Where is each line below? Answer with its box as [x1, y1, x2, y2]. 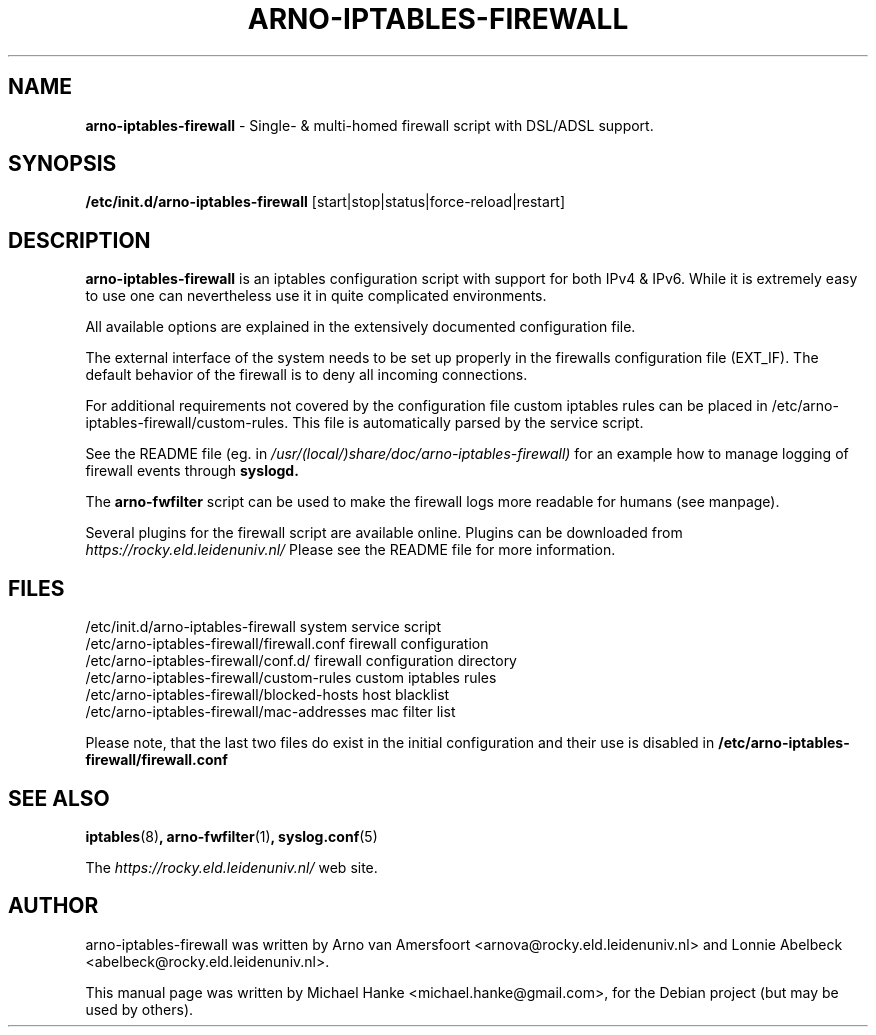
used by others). [85, 1000, 194, 1018]
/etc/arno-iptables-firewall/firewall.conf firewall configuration [85, 635, 489, 653]
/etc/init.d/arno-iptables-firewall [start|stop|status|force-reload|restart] [85, 193, 566, 211]
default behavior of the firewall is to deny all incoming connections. [85, 366, 528, 384]
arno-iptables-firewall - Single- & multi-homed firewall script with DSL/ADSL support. [85, 116, 654, 134]
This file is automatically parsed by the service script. [292, 414, 644, 432]
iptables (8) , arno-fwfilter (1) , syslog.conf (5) [85, 827, 378, 845]
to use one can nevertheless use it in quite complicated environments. [85, 287, 547, 305]
